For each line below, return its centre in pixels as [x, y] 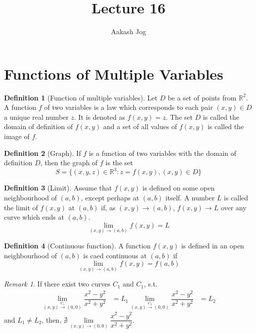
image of [17, 136]
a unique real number [36, 117]
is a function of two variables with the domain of [162, 153]
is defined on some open [179, 188]
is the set [119, 163]
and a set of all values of [140, 126]
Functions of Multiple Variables [114, 73]
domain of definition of [39, 126]
